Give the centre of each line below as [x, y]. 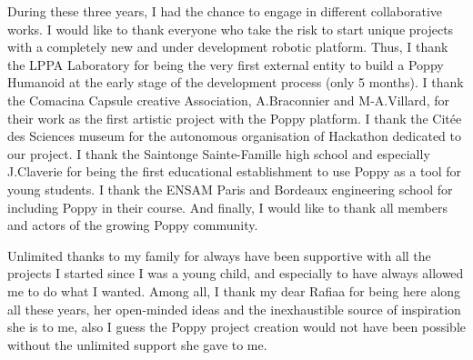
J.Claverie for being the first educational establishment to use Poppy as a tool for [235, 171]
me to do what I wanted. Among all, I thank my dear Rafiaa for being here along [234, 290]
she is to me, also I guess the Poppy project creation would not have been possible [236, 327]
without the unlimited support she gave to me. [137, 344]
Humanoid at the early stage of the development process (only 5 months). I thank [236, 82]
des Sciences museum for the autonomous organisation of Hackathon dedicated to [234, 136]
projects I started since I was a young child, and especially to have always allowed [236, 273]
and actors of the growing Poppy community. [133, 225]
